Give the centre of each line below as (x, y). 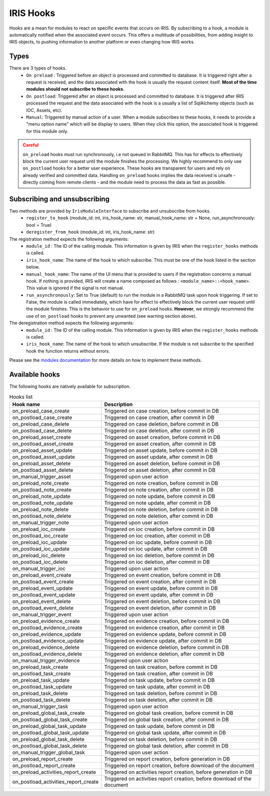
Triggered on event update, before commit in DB (161, 588)
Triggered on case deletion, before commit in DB (161, 424)
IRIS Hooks (32, 13)
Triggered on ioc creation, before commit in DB (159, 529)
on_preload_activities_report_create (54, 772)
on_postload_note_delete (42, 516)
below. (33, 267)
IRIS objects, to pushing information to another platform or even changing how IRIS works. (102, 42)
